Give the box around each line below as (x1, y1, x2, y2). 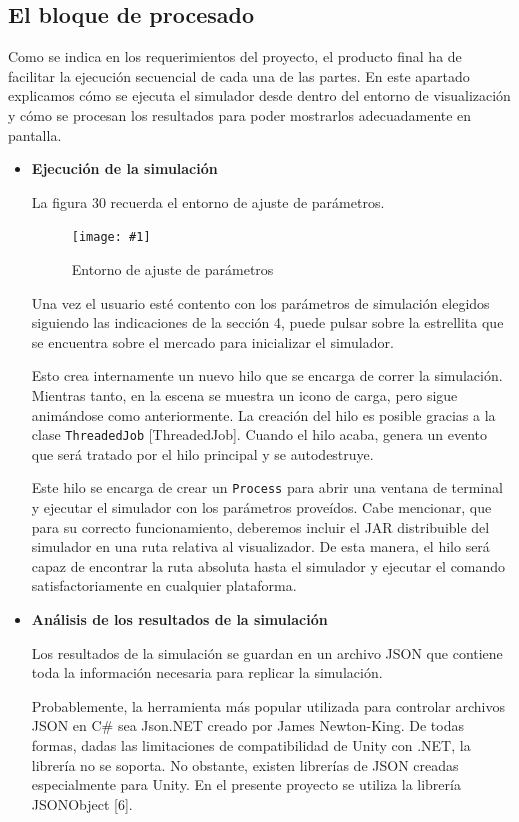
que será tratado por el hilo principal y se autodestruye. (31, 443, 374, 464)
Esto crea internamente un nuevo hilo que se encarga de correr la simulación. (31, 365, 503, 386)
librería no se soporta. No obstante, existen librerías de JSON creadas (31, 754, 459, 775)
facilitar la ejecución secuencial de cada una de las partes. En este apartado (8, 65, 470, 86)
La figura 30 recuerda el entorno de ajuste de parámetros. (31, 191, 385, 212)
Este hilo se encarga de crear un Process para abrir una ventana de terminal (31, 477, 503, 498)
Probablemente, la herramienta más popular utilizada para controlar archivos (31, 695, 505, 716)
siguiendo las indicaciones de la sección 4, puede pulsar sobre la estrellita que (31, 312, 504, 333)
